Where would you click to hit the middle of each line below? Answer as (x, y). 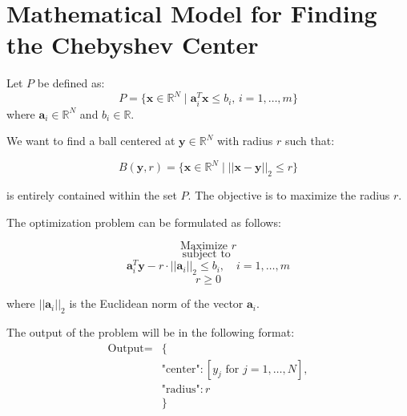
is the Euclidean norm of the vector (156, 303)
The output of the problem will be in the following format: (151, 331)
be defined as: (71, 83)
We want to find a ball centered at (91, 141)
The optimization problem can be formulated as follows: (144, 222)
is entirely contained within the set (92, 195)
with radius (245, 141)
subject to (206, 254)
